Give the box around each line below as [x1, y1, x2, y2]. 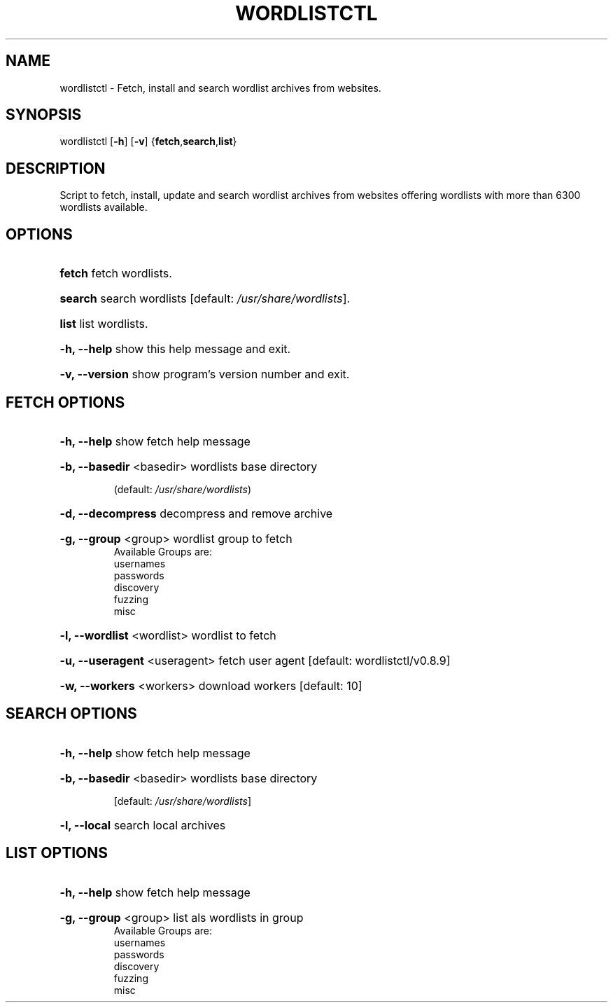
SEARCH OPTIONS [6, 705, 137, 723]
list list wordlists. [59, 317, 148, 331]
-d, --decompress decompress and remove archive [59, 506, 333, 520]
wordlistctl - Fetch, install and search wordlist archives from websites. [59, 81, 381, 94]
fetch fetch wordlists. [59, 266, 172, 281]
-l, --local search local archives [59, 817, 226, 832]
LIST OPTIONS [6, 844, 108, 862]
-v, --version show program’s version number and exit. [59, 367, 350, 382]
